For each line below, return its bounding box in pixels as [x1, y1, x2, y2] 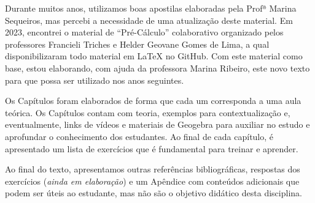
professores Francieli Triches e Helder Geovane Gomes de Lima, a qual [5, 37, 270, 50]
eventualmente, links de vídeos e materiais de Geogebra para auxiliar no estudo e [5, 118, 310, 131]
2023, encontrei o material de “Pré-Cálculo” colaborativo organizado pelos [5, 26, 284, 39]
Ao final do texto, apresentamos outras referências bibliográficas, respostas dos [5, 163, 300, 175]
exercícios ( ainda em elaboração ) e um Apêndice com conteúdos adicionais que [5, 174, 300, 187]
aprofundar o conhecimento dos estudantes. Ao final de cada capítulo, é [5, 130, 274, 142]
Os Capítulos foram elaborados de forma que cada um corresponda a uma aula [5, 94, 301, 107]
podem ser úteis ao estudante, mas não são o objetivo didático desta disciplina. [5, 186, 302, 199]
